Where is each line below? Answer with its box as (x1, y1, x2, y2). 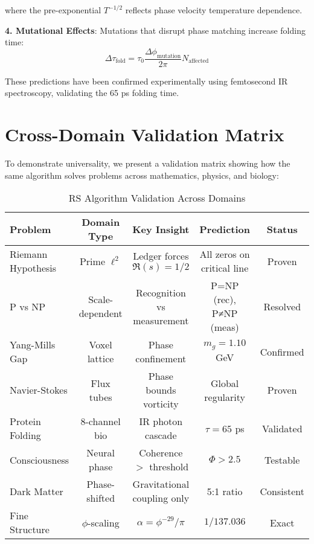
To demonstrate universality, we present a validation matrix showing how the (5, 156, 290, 169)
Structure (10, 522, 50, 537)
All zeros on (199, 247, 250, 261)
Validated (261, 421, 303, 435)
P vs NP (10, 299, 46, 313)
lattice (87, 351, 114, 366)
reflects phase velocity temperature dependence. (125, 4, 303, 16)
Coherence (139, 446, 183, 460)
